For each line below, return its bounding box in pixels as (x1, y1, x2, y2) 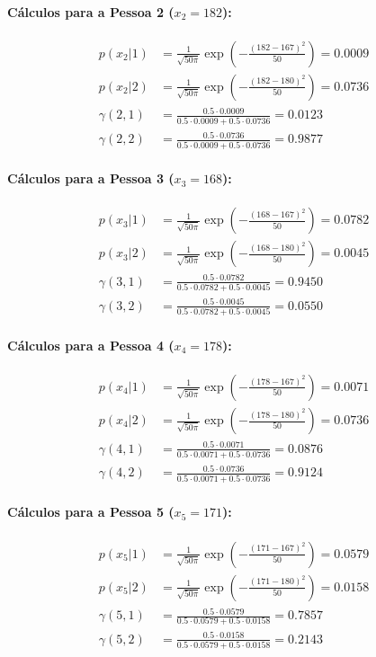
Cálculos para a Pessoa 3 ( (7, 169, 175, 188)
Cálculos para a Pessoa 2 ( (7, 2, 175, 21)
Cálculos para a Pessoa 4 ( (7, 335, 175, 354)
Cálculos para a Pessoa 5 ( (7, 502, 175, 521)
